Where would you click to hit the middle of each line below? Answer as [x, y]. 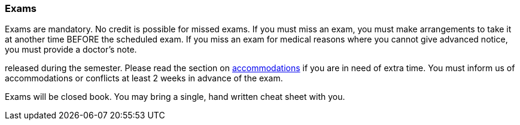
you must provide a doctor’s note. [71, 50]
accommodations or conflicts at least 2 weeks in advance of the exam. [144, 78]
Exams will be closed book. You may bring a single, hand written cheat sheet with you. [175, 97]
